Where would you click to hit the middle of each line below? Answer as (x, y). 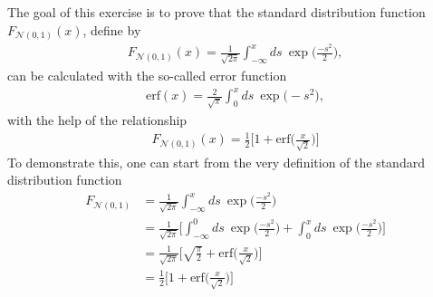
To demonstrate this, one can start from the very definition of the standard (216, 162)
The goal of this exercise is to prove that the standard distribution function (216, 12)
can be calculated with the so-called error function (147, 75)
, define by (112, 29)
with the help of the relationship (97, 119)
